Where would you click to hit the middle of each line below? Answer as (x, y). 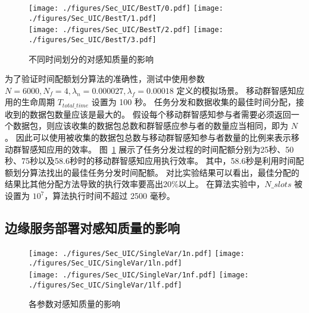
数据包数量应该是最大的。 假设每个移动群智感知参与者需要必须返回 (160, 114)
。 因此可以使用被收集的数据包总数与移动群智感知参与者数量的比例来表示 (148, 137)
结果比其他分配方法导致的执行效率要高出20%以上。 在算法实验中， (135, 184)
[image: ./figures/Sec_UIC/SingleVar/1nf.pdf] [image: (139, 275)
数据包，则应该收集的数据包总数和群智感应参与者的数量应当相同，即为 (150, 126)
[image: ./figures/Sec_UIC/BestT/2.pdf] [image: (126, 30)
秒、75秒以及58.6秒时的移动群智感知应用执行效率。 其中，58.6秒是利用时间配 (154, 161)
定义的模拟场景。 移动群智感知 (236, 90)
